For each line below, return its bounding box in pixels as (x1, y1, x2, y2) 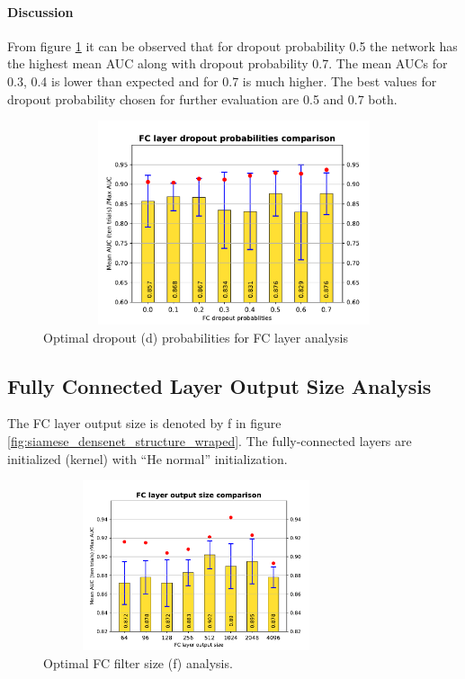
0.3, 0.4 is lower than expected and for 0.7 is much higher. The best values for (7, 71, 437, 90)
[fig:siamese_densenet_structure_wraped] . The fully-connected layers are (7, 431, 412, 450)
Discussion (7, 2, 74, 21)
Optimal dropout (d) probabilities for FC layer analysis (43, 327, 348, 346)
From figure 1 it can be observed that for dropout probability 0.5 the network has (7, 36, 458, 55)
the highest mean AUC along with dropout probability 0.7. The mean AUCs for (7, 54, 448, 73)
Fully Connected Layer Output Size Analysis (7, 371, 432, 399)
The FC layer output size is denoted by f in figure (7, 414, 282, 433)
